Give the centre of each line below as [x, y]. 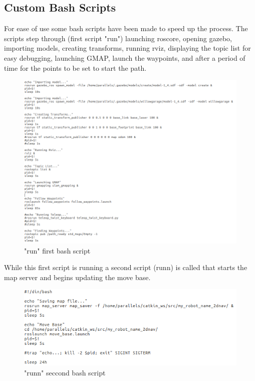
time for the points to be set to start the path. [75, 68]
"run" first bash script [57, 250]
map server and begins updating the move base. [77, 277]
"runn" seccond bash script [65, 372]
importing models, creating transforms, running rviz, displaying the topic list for [127, 48]
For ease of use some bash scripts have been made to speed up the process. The [126, 28]
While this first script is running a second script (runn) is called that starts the [126, 267]
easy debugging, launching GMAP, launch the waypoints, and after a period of [125, 57]
